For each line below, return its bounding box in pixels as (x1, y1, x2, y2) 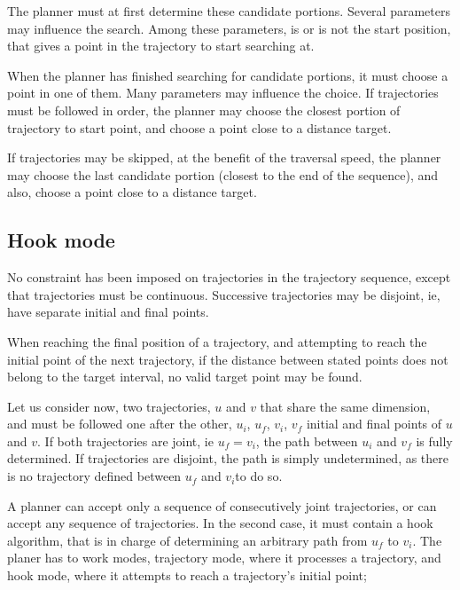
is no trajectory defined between (7, 467, 182, 485)
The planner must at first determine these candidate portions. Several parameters (7, 2, 450, 20)
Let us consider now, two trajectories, (7, 397, 211, 415)
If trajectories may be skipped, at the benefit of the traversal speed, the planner (7, 148, 441, 167)
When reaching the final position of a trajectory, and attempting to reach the (7, 332, 427, 350)
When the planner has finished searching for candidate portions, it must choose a (7, 66, 448, 84)
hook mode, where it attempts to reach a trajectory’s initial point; (7, 566, 367, 585)
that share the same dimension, (260, 397, 431, 415)
